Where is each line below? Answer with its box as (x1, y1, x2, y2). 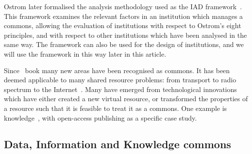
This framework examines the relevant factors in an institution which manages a (4, 11, 243, 21)
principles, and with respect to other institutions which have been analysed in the (4, 30, 247, 40)
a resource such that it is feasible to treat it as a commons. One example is (4, 103, 227, 113)
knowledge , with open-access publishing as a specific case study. (4, 112, 197, 123)
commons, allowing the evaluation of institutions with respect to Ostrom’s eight (4, 20, 241, 31)
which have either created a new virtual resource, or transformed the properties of (4, 93, 248, 104)
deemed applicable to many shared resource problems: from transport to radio (4, 75, 236, 85)
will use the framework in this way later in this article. (4, 48, 167, 59)
